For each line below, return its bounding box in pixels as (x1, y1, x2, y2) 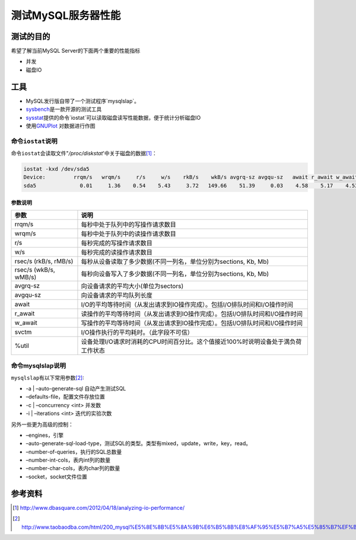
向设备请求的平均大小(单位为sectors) (81, 282, 184, 290)
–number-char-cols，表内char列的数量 (26, 465, 120, 472)
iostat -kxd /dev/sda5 (23, 166, 90, 172)
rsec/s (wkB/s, (14, 266, 56, 274)
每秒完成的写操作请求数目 (81, 239, 152, 247)
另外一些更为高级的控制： (11, 421, 74, 428)
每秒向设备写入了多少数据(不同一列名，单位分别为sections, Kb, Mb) (81, 270, 269, 278)
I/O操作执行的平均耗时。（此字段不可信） (81, 328, 194, 336)
